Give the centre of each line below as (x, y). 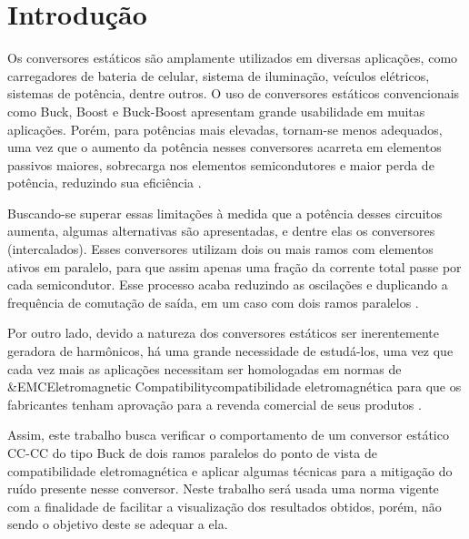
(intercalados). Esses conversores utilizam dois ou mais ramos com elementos (220, 249)
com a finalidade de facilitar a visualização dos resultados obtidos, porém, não (225, 506)
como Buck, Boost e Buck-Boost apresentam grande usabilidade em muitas (216, 111)
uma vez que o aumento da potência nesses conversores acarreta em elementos (225, 147)
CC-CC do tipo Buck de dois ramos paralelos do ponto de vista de (192, 453)
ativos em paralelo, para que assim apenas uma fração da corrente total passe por (234, 266)
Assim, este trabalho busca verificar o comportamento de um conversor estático (228, 435)
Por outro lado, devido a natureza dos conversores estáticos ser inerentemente (223, 333)
